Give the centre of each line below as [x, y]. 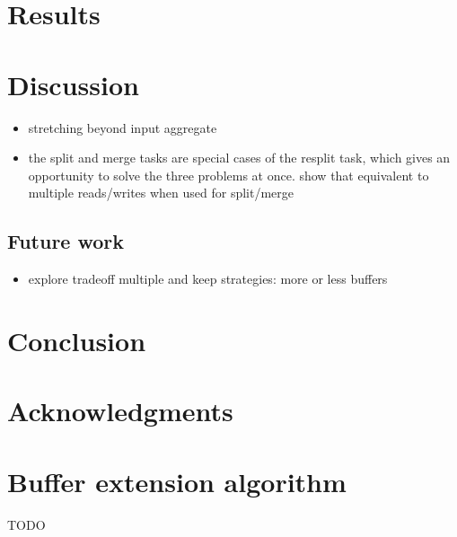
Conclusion [77, 340]
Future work [66, 241]
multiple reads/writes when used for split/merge [161, 193]
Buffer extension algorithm [177, 481]
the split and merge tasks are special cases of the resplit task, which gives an [239, 158]
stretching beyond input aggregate [123, 127]
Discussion [73, 84]
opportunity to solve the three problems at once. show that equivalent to [228, 175]
